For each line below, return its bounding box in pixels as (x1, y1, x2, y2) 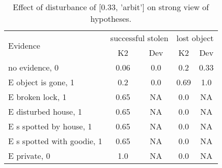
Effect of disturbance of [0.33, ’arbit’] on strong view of (13, 1, 209, 13)
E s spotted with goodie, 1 (8, 135, 102, 147)
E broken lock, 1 (8, 91, 67, 103)
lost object (176, 32, 214, 44)
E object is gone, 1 (8, 76, 75, 88)
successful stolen (110, 32, 169, 44)
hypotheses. (90, 13, 132, 24)
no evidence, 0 (8, 61, 59, 73)
